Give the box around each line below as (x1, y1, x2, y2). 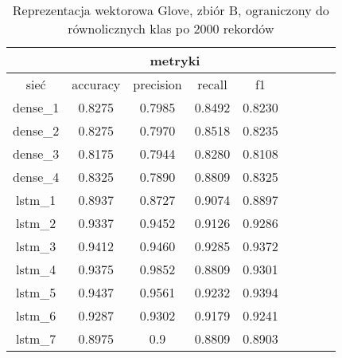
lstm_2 (16, 214, 56, 232)
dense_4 (13, 167, 60, 186)
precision (133, 75, 182, 93)
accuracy (72, 75, 121, 93)
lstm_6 (16, 306, 56, 325)
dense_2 (13, 121, 60, 140)
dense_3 (13, 144, 60, 163)
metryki (150, 51, 200, 69)
